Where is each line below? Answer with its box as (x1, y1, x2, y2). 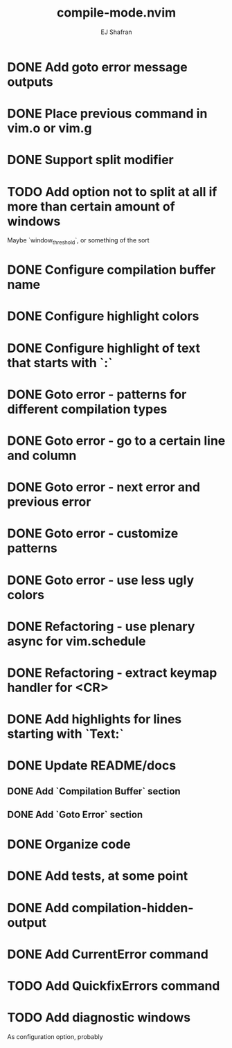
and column (7, 447, 77, 463)
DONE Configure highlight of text (7, 340, 201, 356)
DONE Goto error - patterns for (7, 387, 187, 402)
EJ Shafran (100, 28, 133, 36)
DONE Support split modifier (7, 152, 175, 168)
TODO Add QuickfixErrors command (7, 978, 220, 994)
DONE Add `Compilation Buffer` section (7, 785, 181, 797)
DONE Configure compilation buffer (7, 262, 216, 278)
